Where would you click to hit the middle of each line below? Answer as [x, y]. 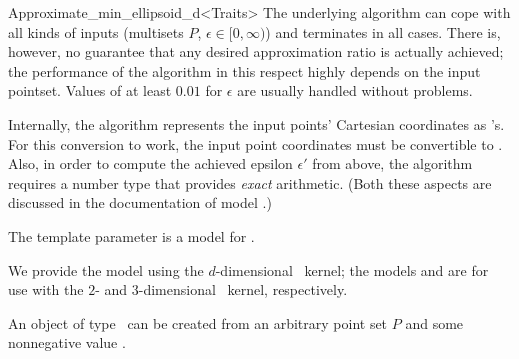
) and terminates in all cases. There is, [383, 31]
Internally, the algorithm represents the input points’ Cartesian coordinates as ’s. [256, 123]
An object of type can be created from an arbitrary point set [198, 322]
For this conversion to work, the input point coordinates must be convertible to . [255, 143]
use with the [46, 289]
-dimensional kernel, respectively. [243, 289]
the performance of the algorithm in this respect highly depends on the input [244, 70]
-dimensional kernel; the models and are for [352, 269]
